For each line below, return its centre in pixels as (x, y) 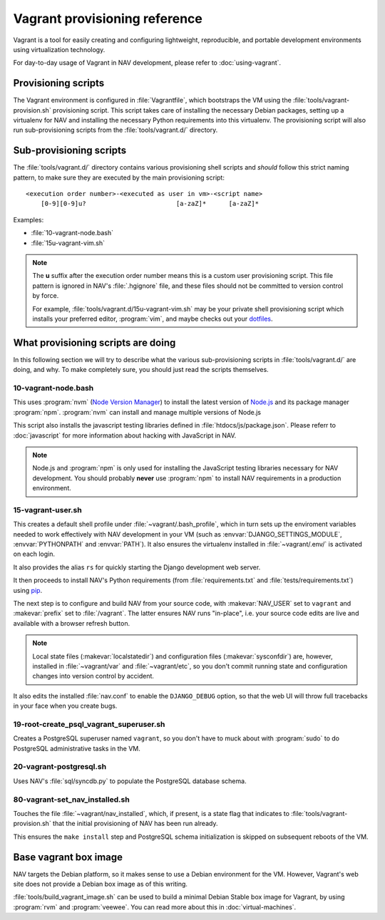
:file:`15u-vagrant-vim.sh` (68, 243)
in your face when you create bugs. (65, 706)
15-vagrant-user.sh (47, 510)
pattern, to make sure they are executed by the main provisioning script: (119, 177)
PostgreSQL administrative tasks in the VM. (77, 748)
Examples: (29, 219)
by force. (46, 296)
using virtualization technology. (59, 49)
